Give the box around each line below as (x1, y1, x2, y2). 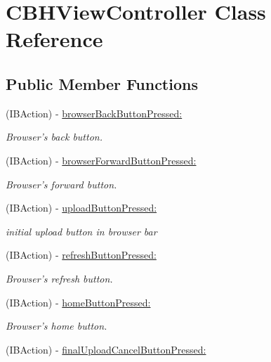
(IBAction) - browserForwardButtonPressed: (6, 153, 197, 167)
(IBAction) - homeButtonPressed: (6, 295, 151, 309)
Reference (6, 25, 103, 53)
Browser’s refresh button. (6, 271, 113, 285)
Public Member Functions (6, 72, 198, 94)
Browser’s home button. (6, 318, 107, 333)
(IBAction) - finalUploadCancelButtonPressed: (6, 342, 206, 356)
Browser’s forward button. (6, 176, 117, 191)
